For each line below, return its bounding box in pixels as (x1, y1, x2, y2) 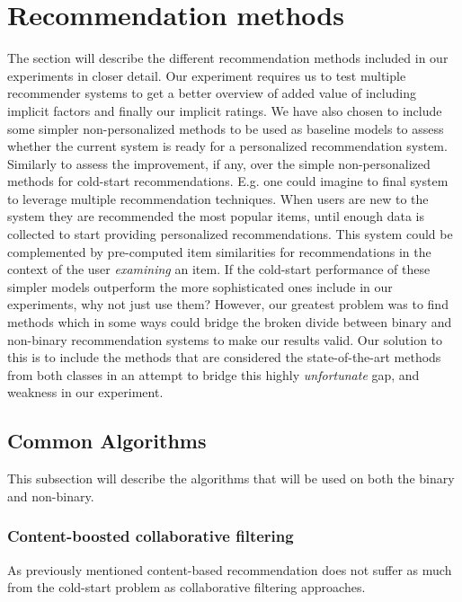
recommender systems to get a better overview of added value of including (7, 84, 416, 102)
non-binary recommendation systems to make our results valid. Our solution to (7, 330, 443, 349)
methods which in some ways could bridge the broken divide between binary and (7, 313, 452, 332)
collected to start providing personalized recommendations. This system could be (7, 225, 453, 243)
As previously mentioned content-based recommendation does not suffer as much (7, 560, 452, 579)
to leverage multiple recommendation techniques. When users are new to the (7, 189, 429, 208)
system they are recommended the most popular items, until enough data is (7, 207, 425, 226)
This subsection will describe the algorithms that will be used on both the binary (7, 469, 455, 488)
